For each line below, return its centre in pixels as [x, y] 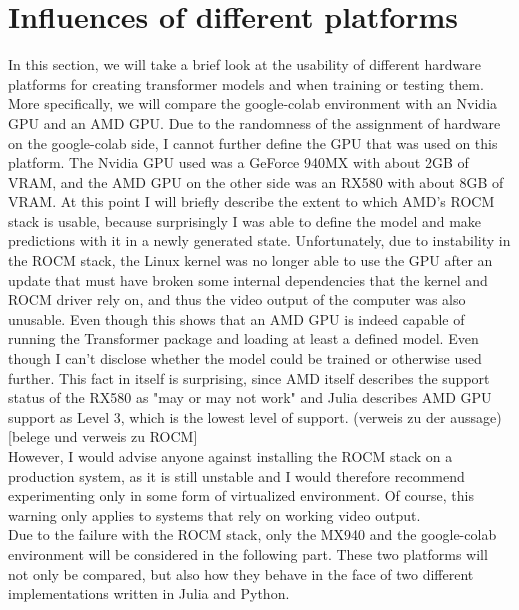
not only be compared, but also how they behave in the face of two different [241, 573]
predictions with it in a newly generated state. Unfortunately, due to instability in [259, 240]
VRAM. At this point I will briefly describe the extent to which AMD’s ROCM [251, 201]
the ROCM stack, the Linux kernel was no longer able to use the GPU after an [250, 260]
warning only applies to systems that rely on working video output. [214, 514]
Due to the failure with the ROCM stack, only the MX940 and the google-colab [252, 534]
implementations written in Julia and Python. [149, 593]
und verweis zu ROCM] [126, 436]
